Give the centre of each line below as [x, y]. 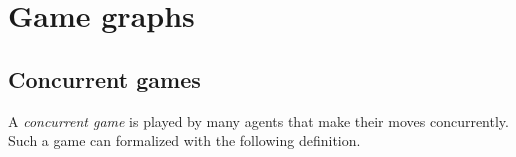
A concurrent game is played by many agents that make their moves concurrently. [258, 120]
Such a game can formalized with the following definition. [184, 140]
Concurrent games [104, 78]
